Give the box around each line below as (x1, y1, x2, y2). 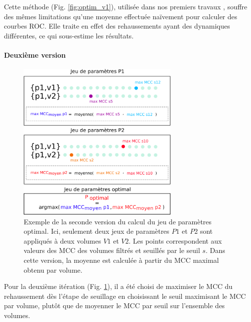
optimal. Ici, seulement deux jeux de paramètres (24, 226, 169, 236)
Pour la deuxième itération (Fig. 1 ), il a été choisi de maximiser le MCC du (4, 281, 233, 291)
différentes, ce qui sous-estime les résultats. (4, 30, 134, 40)
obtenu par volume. (24, 264, 83, 275)
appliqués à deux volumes (24, 235, 101, 246)
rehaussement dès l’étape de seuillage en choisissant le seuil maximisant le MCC (4, 290, 246, 301)
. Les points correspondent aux (128, 235, 222, 246)
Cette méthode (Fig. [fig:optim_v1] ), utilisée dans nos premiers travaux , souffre (4, 1, 248, 11)
